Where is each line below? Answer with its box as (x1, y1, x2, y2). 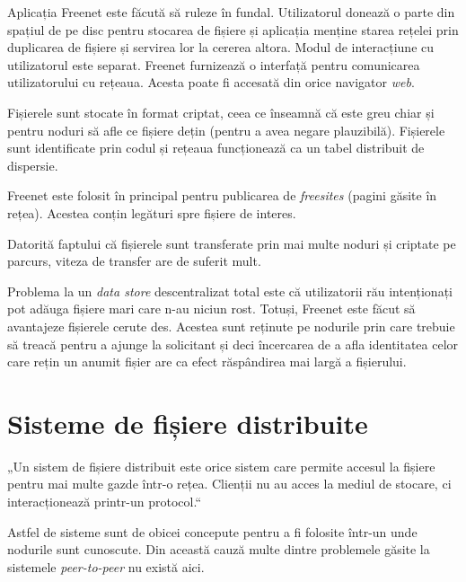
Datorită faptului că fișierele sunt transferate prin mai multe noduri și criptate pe (7, 234, 456, 252)
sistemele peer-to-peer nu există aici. (7, 557, 205, 576)
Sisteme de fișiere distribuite (7, 404, 368, 441)
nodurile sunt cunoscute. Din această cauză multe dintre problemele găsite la (7, 540, 430, 559)
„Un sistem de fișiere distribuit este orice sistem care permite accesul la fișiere (7, 456, 435, 475)
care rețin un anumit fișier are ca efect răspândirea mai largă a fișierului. (7, 352, 407, 371)
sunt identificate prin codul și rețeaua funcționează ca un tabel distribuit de (7, 138, 425, 157)
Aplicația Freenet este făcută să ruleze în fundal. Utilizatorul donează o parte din (7, 3, 455, 21)
